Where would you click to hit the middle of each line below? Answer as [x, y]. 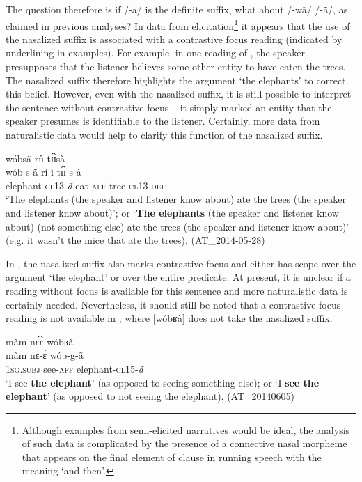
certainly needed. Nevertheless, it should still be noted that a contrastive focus [173, 304]
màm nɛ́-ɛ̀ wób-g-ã [45, 355]
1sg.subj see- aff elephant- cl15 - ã [74, 368]
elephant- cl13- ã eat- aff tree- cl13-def [86, 185]
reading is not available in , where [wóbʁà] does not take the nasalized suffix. [169, 318]
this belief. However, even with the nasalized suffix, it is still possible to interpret [179, 94]
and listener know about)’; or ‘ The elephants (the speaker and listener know [172, 212]
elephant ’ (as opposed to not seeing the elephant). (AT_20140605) [150, 396]
